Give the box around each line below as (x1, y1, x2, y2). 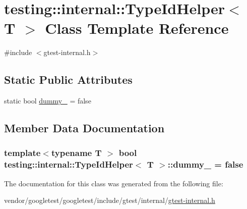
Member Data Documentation (4, 120, 165, 136)
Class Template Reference (45, 18, 229, 38)
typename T (51, 146, 102, 159)
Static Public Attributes (4, 72, 133, 87)
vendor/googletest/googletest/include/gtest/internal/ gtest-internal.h (4, 195, 215, 205)
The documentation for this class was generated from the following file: (4, 178, 223, 188)
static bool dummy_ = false (4, 95, 91, 106)
